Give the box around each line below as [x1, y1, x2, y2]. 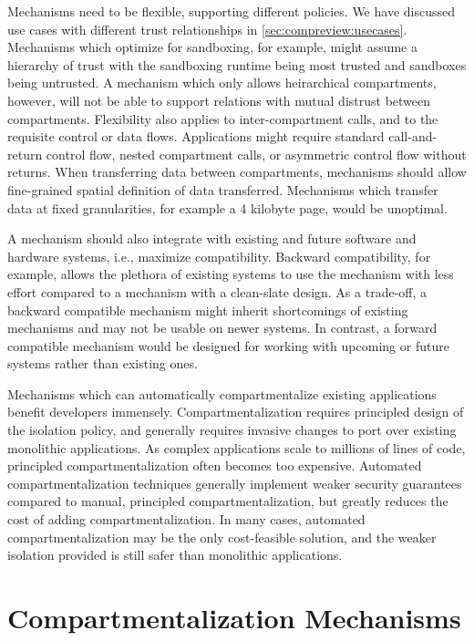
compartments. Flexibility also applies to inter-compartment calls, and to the [7, 109, 438, 128]
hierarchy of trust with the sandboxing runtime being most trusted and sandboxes [7, 55, 467, 74]
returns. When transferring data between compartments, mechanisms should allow [7, 162, 467, 181]
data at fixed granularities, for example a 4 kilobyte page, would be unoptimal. [7, 198, 448, 217]
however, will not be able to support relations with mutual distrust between [7, 90, 431, 109]
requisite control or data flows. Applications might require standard [7, 127, 385, 146]
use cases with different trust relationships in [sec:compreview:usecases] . [7, 19, 407, 38]
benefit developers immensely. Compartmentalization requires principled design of [7, 402, 464, 421]
